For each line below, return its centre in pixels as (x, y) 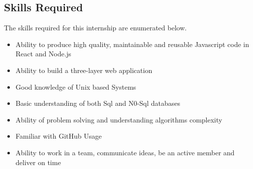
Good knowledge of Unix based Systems (76, 86)
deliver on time (38, 162)
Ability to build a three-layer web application (84, 70)
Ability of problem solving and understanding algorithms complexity (119, 119)
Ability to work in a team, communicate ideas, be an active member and (125, 152)
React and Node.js (43, 54)
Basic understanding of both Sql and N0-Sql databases (98, 103)
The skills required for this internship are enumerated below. (95, 28)
